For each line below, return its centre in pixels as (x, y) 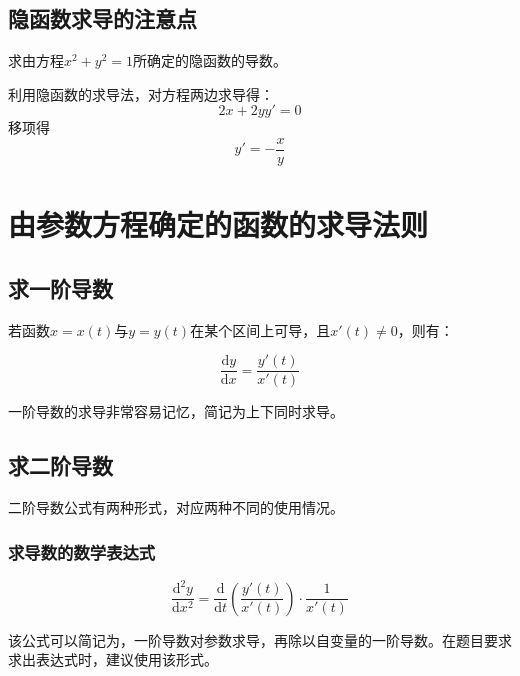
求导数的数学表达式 (82, 551)
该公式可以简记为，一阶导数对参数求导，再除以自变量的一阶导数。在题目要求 (260, 639)
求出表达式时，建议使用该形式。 (113, 659)
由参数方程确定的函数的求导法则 (218, 224)
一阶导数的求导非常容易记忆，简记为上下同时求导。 (176, 411)
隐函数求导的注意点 (102, 18)
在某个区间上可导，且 (260, 329)
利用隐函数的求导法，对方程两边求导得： (141, 93)
